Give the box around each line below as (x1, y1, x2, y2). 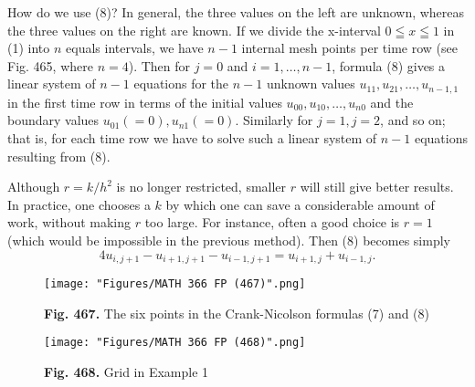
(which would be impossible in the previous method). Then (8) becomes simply (7, 230, 450, 249)
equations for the (133, 74, 229, 93)
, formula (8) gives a (332, 56, 446, 75)
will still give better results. (300, 177, 454, 196)
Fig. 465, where (7, 56, 93, 75)
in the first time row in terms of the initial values (7, 92, 282, 111)
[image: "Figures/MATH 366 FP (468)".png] (44, 336, 306, 350)
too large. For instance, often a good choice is (144, 213, 400, 232)
